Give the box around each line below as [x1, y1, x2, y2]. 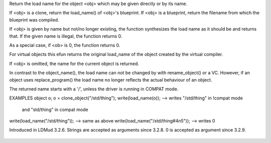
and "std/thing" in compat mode [22, 106, 88, 112]
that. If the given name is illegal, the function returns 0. [9, 33, 122, 39]
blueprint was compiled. [9, 16, 59, 22]
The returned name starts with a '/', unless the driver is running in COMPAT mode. [9, 85, 179, 92]
